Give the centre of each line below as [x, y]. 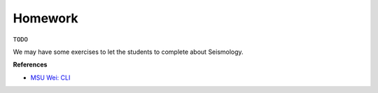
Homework [45, 18]
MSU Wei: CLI [50, 78]
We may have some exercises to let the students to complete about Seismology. [128, 52]
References [30, 65]
